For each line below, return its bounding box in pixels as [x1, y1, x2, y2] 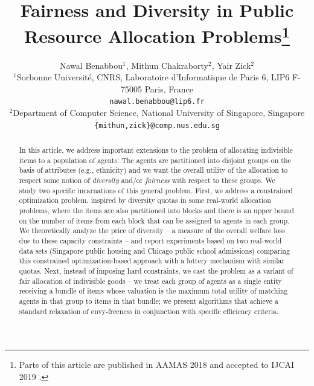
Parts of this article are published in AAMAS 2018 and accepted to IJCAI [19, 358, 295, 371]
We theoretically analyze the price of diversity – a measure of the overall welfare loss [19, 225, 285, 236]
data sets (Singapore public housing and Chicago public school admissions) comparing [19, 245, 290, 256]
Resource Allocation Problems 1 [24, 21, 290, 48]
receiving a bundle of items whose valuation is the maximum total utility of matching [19, 286, 288, 296]
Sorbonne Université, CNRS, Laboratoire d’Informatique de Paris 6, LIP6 [16, 71, 290, 83]
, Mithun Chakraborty [126, 59, 208, 71]
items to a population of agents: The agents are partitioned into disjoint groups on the [19, 155, 291, 165]
